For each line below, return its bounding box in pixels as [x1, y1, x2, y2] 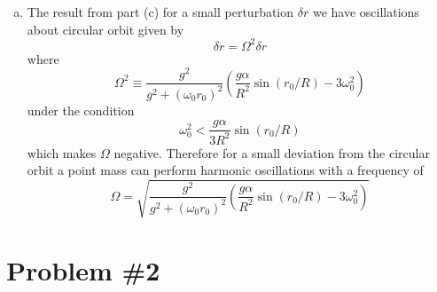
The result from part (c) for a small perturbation [27, 3, 294, 20]
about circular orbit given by [27, 20, 184, 38]
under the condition [27, 100, 135, 119]
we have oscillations [312, 3, 419, 20]
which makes [27, 143, 97, 162]
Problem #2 [6, 251, 160, 288]
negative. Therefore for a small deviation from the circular [113, 143, 430, 162]
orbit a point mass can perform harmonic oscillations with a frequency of [27, 161, 424, 179]
